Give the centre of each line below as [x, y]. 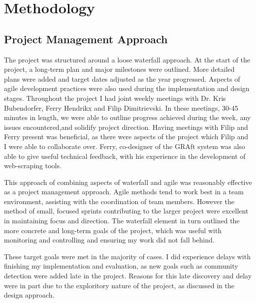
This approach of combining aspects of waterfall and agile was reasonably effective [128, 182]
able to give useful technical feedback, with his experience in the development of [125, 156]
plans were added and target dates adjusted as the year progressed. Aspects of [122, 78]
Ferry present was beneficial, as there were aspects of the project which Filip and [126, 136]
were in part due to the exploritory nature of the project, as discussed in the [119, 285]
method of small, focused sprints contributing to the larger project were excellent [126, 211]
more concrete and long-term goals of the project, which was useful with [113, 230]
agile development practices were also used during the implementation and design [127, 88]
